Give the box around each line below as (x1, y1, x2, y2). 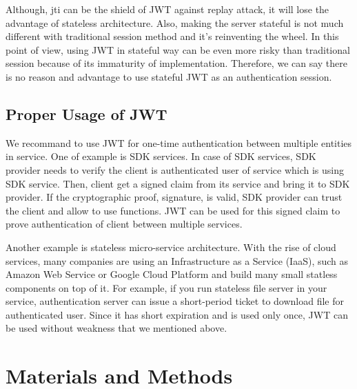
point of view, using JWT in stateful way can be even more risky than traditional (6, 42, 350, 57)
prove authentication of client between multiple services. (6, 217, 243, 231)
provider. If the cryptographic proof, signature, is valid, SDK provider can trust (6, 190, 343, 204)
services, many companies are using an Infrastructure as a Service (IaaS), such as (6, 253, 349, 268)
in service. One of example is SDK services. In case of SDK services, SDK (6, 149, 316, 163)
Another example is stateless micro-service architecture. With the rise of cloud (6, 239, 336, 254)
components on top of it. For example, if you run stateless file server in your (6, 280, 327, 295)
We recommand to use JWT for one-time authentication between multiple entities (6, 135, 352, 150)
